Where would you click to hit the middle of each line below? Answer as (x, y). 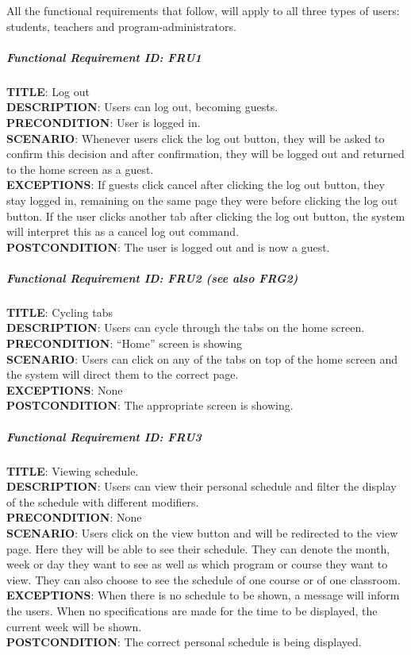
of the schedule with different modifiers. (103, 501)
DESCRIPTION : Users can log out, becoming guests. (142, 107)
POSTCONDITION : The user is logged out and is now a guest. (168, 247)
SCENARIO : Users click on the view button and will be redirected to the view (202, 532)
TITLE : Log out (48, 91)
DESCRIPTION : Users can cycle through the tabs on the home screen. (186, 327)
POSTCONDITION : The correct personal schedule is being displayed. (184, 642)
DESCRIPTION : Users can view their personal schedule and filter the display (202, 486)
